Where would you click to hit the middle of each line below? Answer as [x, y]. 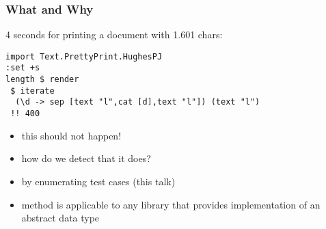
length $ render [42, 80]
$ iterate [32, 91]
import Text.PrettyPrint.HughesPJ [84, 56]
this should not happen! [71, 135]
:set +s [23, 68]
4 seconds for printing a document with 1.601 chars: [114, 35]
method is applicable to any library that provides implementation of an [171, 204]
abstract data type [60, 218]
